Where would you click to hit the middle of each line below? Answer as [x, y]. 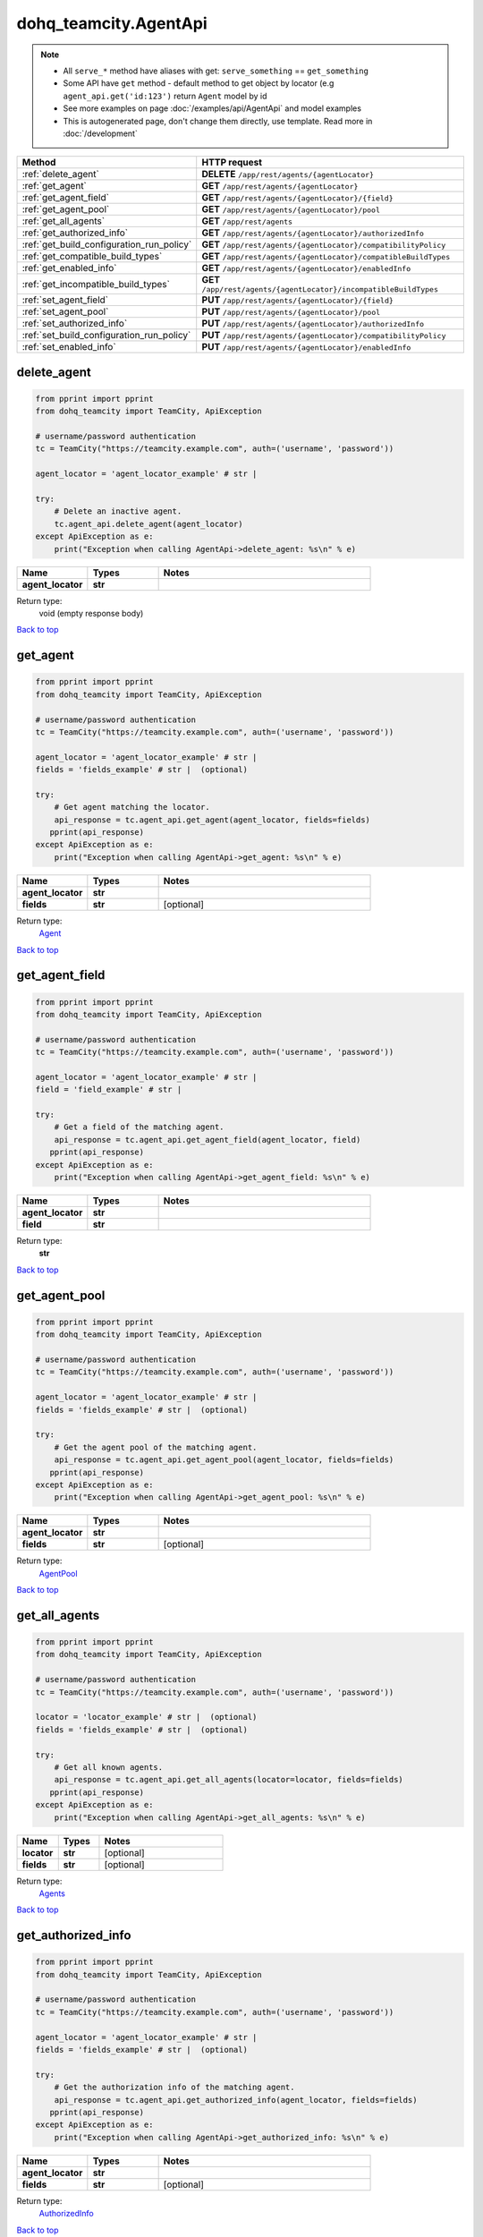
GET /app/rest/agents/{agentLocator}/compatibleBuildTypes [326, 257]
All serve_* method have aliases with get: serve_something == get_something [216, 71]
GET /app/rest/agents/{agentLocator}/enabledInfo [306, 268]
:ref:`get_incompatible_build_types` [96, 284]
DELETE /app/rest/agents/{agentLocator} [288, 174]
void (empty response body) [91, 613]
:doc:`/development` [100, 133]
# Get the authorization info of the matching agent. [174, 2088]
